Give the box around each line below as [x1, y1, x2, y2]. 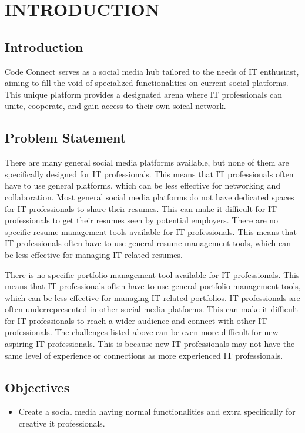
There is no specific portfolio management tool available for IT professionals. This [5, 268, 300, 280]
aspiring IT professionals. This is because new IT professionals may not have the [5, 338, 295, 350]
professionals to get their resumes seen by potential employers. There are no [5, 214, 279, 226]
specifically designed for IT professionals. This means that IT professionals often [5, 167, 294, 180]
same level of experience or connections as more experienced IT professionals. [5, 349, 283, 361]
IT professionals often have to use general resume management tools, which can [5, 237, 291, 249]
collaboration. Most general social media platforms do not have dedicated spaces [5, 190, 294, 203]
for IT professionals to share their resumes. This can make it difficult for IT [5, 202, 277, 214]
